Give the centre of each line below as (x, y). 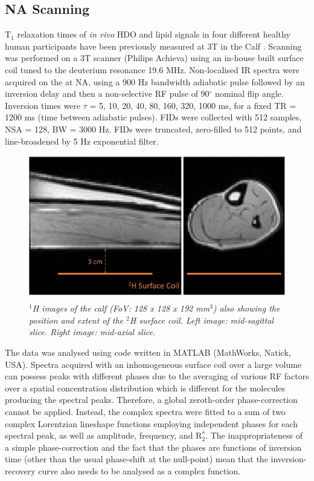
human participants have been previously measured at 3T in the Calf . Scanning (153, 46)
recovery (20, 470)
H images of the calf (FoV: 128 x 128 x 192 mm (121, 308)
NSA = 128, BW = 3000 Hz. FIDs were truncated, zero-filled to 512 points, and (153, 129)
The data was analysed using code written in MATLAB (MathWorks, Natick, (148, 352)
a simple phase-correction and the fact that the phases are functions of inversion (153, 447)
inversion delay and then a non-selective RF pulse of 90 (107, 93)
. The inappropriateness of (254, 435)
